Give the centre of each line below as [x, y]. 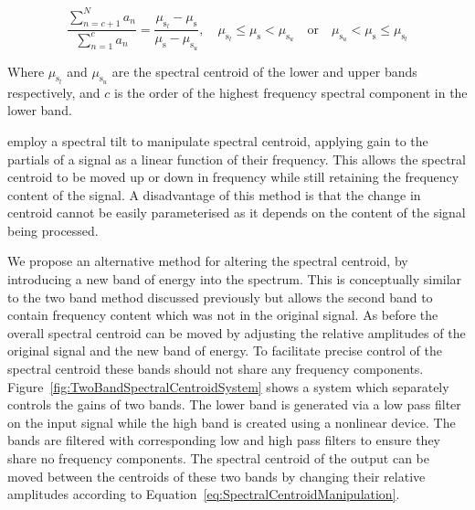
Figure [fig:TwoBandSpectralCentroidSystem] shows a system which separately [228, 386]
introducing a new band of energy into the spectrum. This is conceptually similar [235, 279]
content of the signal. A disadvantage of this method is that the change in [214, 194]
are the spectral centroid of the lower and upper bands [264, 71]
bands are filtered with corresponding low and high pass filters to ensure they [224, 440]
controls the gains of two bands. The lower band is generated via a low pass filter [234, 404]
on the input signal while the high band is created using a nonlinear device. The [232, 422]
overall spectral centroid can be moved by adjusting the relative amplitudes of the [237, 332]
